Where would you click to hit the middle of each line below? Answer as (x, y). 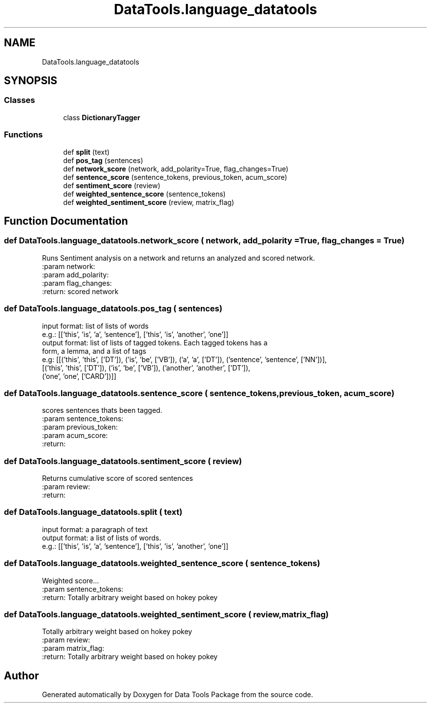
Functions (23, 135)
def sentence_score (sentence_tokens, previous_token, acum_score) (175, 177)
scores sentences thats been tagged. (102, 410)
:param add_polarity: (75, 274)
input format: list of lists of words (95, 326)
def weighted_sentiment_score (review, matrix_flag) (149, 202)
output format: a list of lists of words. (102, 538)
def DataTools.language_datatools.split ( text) (93, 512)
